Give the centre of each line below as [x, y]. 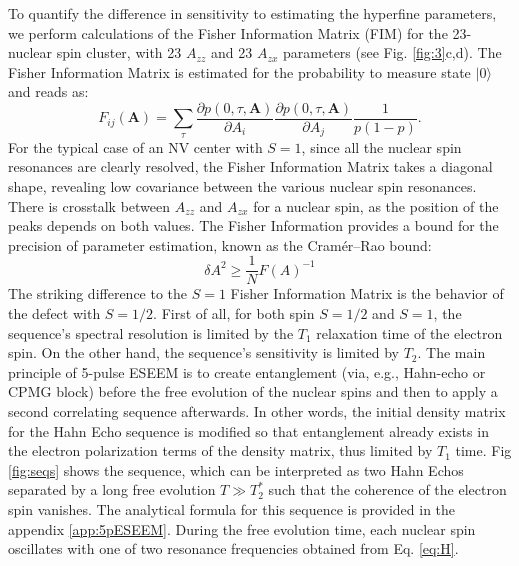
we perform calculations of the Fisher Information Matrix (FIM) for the [228, 32]
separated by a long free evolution [112, 489]
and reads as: [48, 91]
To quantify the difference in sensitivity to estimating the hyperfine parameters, [252, 13]
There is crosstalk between [89, 205]
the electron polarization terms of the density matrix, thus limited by [220, 450]
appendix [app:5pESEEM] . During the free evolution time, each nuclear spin [242, 528]
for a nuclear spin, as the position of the [376, 205]
